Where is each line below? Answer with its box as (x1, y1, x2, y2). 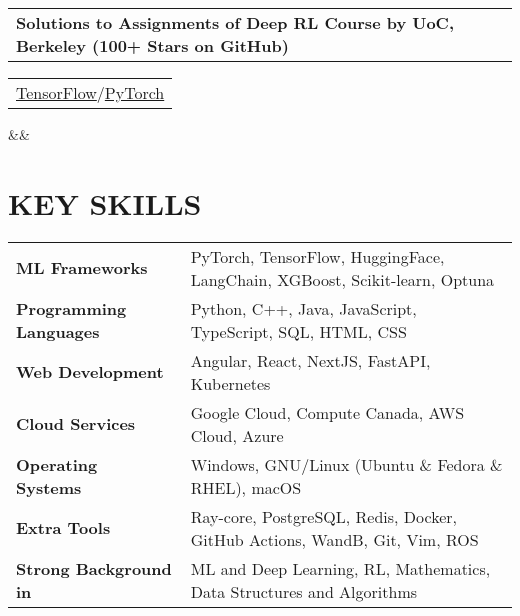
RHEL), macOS (190, 475, 302, 499)
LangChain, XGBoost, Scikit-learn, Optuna (190, 267, 495, 291)
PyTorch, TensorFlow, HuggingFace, (190, 244, 445, 268)
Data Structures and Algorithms (190, 579, 418, 603)
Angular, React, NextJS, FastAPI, (190, 348, 431, 372)
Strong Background (16, 556, 172, 580)
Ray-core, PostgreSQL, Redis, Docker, (190, 504, 457, 528)
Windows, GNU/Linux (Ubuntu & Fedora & (190, 452, 503, 476)
